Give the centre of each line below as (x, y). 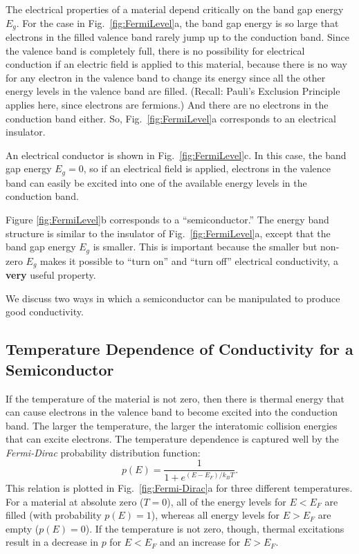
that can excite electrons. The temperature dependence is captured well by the (172, 439)
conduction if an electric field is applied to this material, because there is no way (176, 64)
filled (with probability (54, 515)
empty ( (22, 528)
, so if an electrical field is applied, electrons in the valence (207, 168)
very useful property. (51, 275)
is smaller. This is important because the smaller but (205, 247)
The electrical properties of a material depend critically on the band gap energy (175, 9)
